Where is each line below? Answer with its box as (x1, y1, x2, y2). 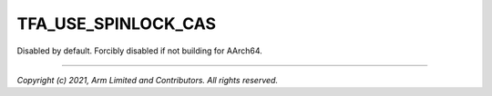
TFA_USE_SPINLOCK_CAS (16, 14, 217, 34)
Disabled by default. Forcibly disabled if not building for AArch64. (16, 45, 263, 56)
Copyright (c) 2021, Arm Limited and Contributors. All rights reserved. (16, 74, 278, 85)
